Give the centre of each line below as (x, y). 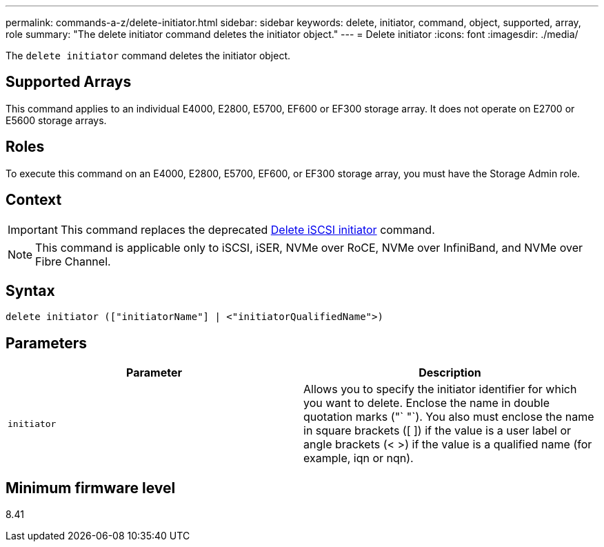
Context (34, 200)
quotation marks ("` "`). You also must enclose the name (449, 417)
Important (33, 229)
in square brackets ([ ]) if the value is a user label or (437, 431)
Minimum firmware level (91, 488)
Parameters (46, 343)
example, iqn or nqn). (359, 458)
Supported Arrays (69, 82)
